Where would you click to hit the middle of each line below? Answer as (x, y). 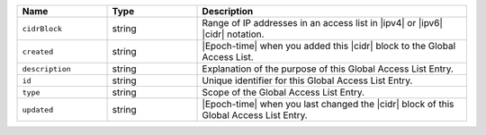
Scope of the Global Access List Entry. (283, 92)
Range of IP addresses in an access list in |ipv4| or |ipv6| (322, 23)
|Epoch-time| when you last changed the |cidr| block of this (328, 104)
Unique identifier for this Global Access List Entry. (307, 80)
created (38, 51)
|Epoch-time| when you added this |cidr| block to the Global (329, 46)
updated (38, 110)
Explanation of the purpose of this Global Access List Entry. (328, 69)
